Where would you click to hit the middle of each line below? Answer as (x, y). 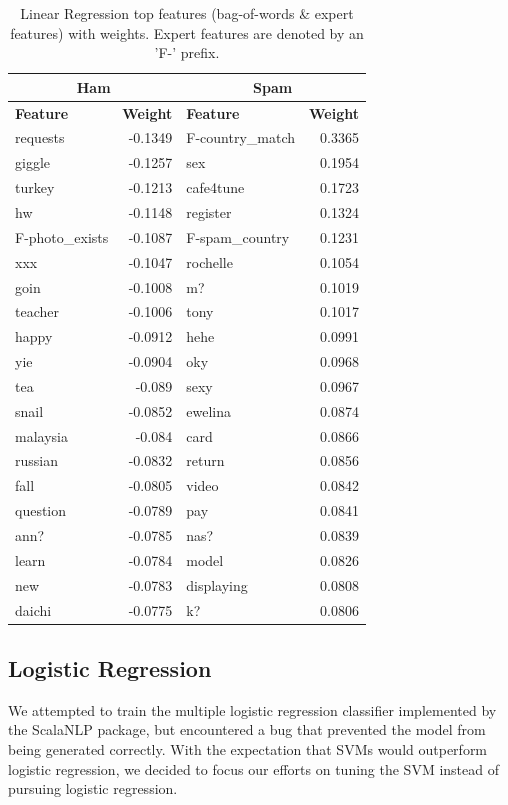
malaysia (41, 435)
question (41, 510)
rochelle (209, 261)
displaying (217, 584)
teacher (37, 311)
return (205, 460)
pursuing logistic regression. (93, 788)
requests (40, 137)
